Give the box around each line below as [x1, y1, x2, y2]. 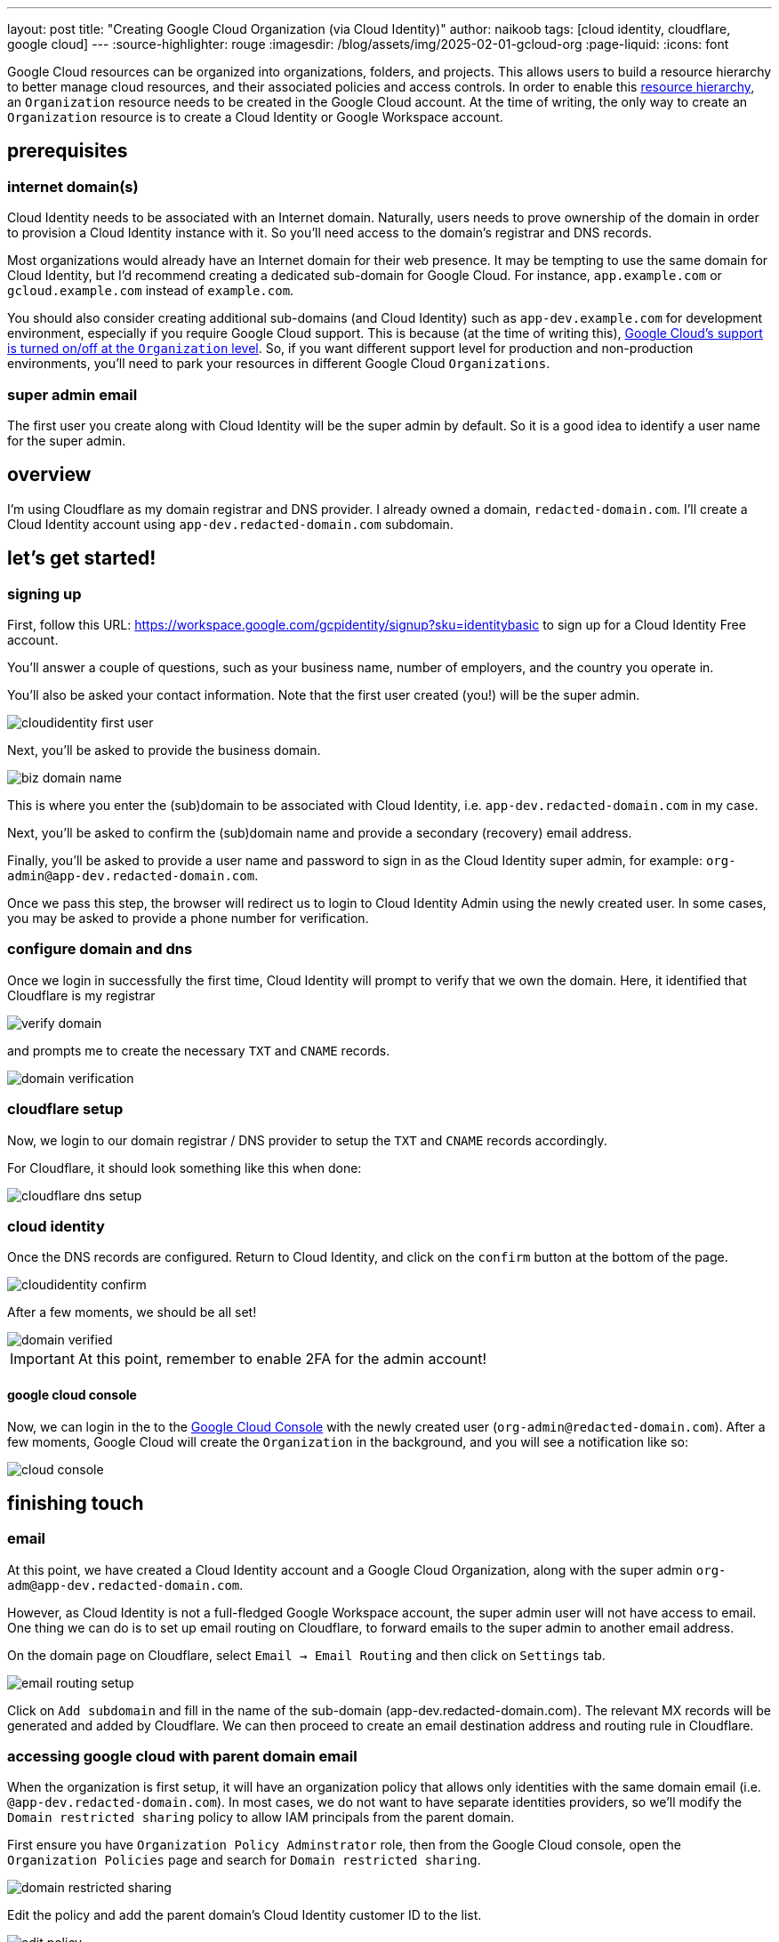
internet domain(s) [7, 177, 139, 196]
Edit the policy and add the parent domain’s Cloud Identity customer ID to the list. [7, 1907, 482, 1923]
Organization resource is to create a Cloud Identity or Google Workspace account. [7, 109, 503, 124]
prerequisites [7, 140, 128, 163]
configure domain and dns [7, 940, 193, 959]
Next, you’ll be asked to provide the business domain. [7, 742, 321, 758]
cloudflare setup [7, 1100, 124, 1119]
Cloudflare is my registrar [7, 987, 156, 1003]
